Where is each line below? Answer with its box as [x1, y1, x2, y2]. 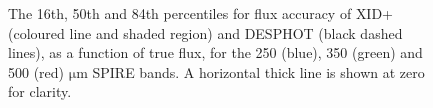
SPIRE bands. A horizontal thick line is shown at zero [92, 61, 425, 82]
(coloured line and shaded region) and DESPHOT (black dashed [8, 22, 403, 43]
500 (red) [8, 61, 65, 82]
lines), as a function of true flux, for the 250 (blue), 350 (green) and [8, 42, 423, 63]
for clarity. [8, 81, 72, 102]
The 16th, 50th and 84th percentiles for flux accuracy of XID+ [8, 3, 394, 23]
